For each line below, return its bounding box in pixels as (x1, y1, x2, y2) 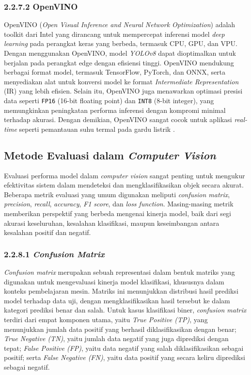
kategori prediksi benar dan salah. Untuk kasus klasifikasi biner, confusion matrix (4, 305, 247, 315)
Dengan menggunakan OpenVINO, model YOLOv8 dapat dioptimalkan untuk (4, 48, 236, 58)
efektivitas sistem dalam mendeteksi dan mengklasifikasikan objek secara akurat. (4, 180, 244, 190)
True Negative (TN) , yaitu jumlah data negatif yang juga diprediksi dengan (4, 333, 229, 344)
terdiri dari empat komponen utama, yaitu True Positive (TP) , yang (4, 314, 208, 324)
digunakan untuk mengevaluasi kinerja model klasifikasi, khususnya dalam (4, 276, 224, 286)
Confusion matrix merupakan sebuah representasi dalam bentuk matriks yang (4, 266, 235, 277)
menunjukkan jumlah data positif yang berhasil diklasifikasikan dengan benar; (4, 324, 236, 334)
